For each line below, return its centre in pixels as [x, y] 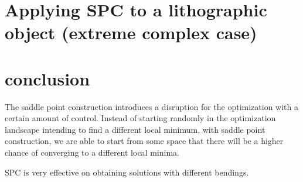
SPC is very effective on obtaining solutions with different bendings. [127, 172]
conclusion [47, 78]
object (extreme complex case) [131, 32]
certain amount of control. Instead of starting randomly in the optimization [140, 118]
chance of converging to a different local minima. [92, 152]
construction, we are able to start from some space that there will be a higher [144, 141]
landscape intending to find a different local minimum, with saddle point [135, 129]
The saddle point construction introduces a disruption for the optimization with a [152, 106]
